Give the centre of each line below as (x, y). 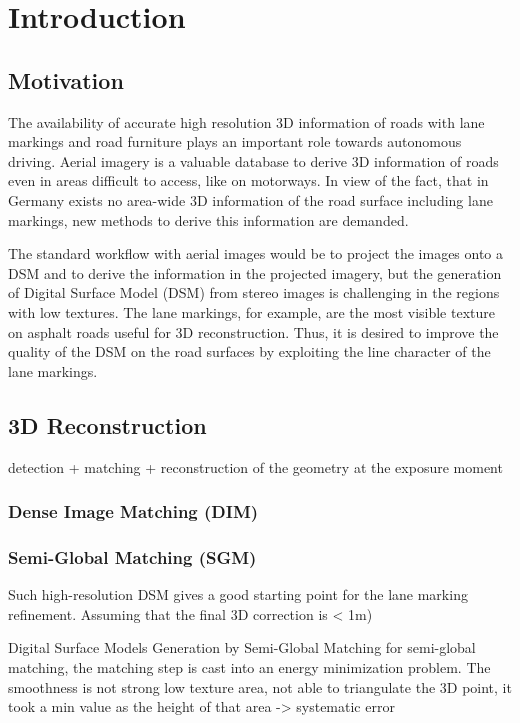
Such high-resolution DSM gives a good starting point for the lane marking (238, 594)
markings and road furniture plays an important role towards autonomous (235, 141)
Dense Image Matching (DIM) (133, 511)
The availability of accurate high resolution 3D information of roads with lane (246, 121)
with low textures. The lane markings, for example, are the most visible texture (251, 311)
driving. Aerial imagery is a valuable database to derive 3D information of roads (253, 160)
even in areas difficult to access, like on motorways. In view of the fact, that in (248, 180)
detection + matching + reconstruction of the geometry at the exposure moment (255, 466)
